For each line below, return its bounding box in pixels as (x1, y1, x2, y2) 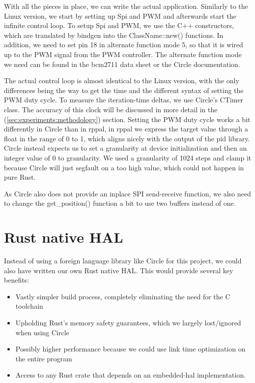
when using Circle (15, 327, 69, 337)
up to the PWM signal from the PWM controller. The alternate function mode (4, 49, 242, 59)
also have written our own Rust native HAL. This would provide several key (4, 265, 233, 275)
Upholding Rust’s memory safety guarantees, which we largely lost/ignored (15, 317, 241, 327)
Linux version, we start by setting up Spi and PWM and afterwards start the (4, 10, 236, 21)
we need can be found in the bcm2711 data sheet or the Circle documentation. (4, 59, 240, 69)
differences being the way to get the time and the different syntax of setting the (4, 85, 244, 95)
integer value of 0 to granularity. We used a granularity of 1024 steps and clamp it (4, 152, 252, 162)
